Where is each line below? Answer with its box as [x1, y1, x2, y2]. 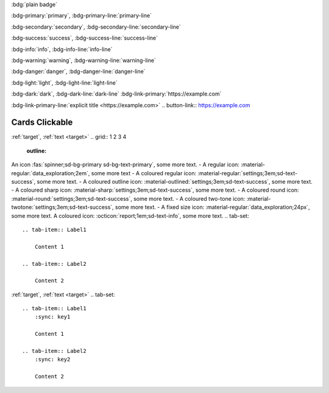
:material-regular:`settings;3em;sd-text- [197, 169, 298, 176]
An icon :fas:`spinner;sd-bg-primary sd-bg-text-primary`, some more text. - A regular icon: [11, 161, 240, 169]
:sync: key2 [34, 356, 71, 363]
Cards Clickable [11, 117, 73, 128]
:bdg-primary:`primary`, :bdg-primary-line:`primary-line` [11, 12, 152, 19]
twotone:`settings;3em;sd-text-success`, [11, 204, 114, 211]
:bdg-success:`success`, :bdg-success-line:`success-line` [11, 34, 158, 42]
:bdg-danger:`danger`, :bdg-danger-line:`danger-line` [11, 68, 146, 75]
